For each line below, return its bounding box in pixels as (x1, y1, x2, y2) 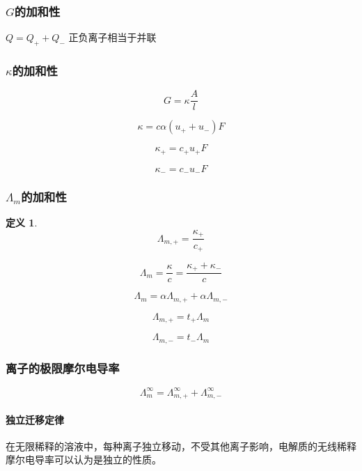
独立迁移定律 (6, 412, 64, 426)
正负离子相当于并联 (68, 30, 157, 45)
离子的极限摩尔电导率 (6, 359, 120, 376)
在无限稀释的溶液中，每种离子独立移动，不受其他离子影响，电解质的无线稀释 (6, 438, 356, 453)
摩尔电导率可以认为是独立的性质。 (6, 452, 162, 467)
